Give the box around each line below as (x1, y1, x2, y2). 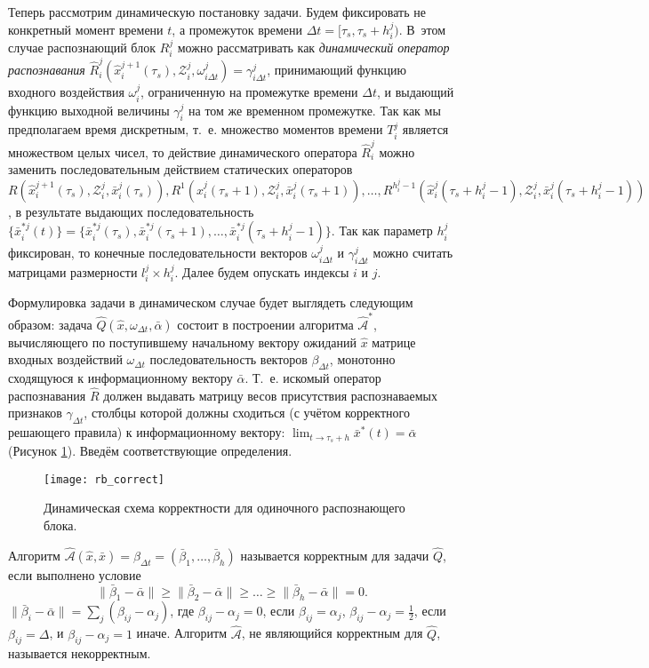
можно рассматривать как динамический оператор (177, 38, 450, 57)
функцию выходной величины (8, 100, 170, 119)
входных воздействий (8, 350, 123, 369)
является (402, 120, 449, 139)
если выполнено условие (8, 565, 141, 584)
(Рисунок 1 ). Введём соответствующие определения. (8, 441, 292, 460)
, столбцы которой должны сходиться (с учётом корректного (84, 403, 410, 422)
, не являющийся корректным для (241, 624, 423, 642)
